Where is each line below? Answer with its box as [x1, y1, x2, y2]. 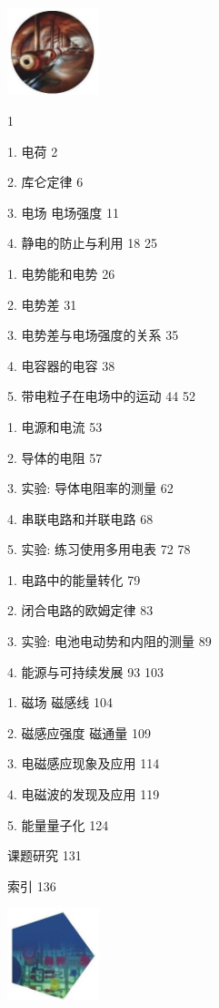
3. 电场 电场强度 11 [7, 202, 119, 221]
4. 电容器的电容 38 [7, 355, 115, 375]
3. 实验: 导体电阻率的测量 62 [7, 478, 174, 498]
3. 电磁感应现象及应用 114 [7, 754, 160, 773]
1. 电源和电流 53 [7, 417, 103, 436]
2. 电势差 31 [7, 294, 77, 314]
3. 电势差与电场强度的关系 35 [7, 325, 179, 345]
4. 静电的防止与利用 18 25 [7, 233, 157, 252]
